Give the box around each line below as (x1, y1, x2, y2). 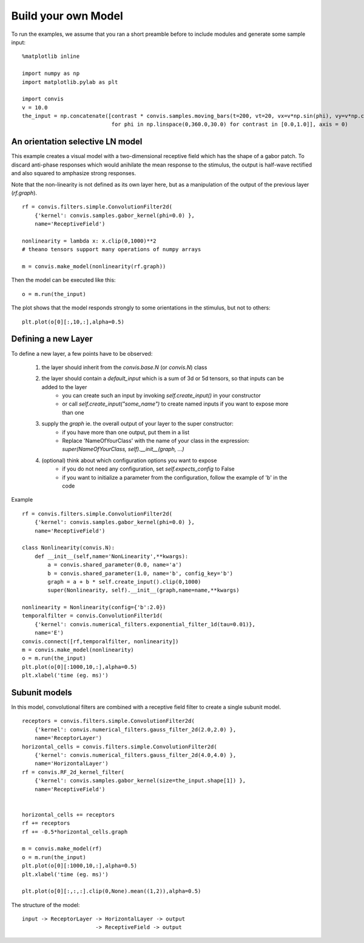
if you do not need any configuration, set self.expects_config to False (62, 465, 235, 472)
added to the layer (41, 383, 87, 390)
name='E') (34, 629, 64, 637)
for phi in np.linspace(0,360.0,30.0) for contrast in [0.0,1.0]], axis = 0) (111, 121, 348, 128)
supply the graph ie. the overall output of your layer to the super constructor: (41, 420, 234, 427)
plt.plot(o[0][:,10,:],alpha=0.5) (22, 318, 124, 325)
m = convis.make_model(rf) (22, 845, 103, 852)
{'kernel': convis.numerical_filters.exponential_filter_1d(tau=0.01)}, (34, 621, 256, 627)
